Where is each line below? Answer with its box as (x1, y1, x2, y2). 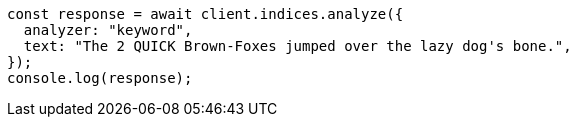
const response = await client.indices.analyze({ (7, 6, 404, 22)
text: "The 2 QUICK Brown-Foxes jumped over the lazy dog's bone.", (23, 38, 572, 54)
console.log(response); (7, 70, 193, 86)
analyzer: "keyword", (23, 22, 193, 38)
